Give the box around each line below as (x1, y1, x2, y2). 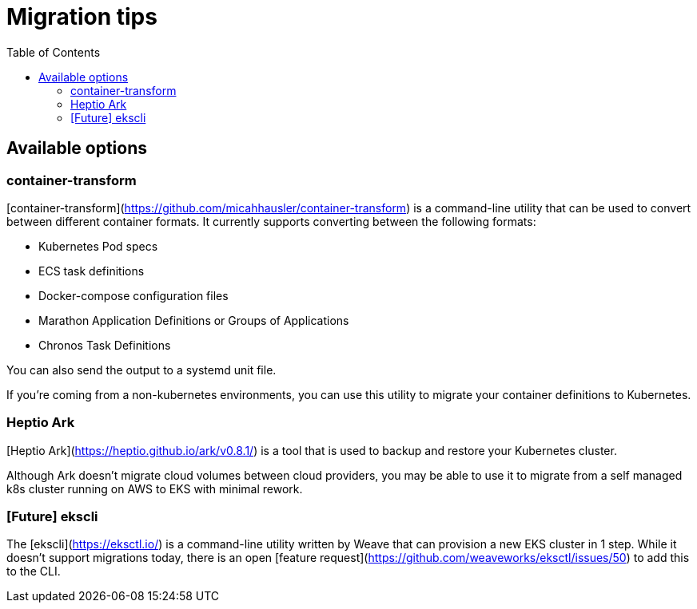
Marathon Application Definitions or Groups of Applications (38, 313, 349, 327)
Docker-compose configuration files (38, 288, 229, 303)
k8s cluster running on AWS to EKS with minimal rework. (6, 481, 303, 496)
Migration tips (6, 3, 157, 30)
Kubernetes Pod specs (38, 239, 158, 253)
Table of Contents (6, 45, 101, 59)
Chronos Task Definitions (38, 338, 171, 352)
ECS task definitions (38, 263, 145, 278)
